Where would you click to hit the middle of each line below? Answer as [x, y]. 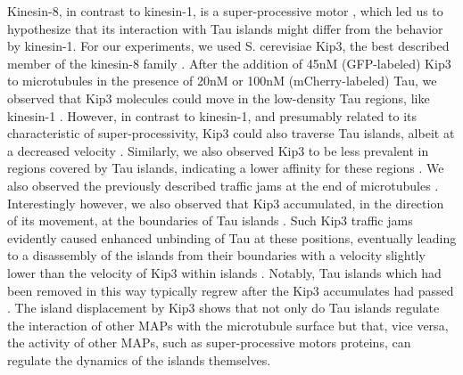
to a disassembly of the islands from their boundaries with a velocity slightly [216, 255]
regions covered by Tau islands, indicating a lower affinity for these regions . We [226, 168]
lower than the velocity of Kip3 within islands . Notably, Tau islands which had [224, 272]
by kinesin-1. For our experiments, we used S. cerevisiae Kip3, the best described [228, 46]
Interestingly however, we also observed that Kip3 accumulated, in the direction [226, 203]
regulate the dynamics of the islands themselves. [139, 359]
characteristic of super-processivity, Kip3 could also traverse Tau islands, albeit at [231, 133]
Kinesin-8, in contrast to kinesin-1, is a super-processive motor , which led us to [225, 11]
